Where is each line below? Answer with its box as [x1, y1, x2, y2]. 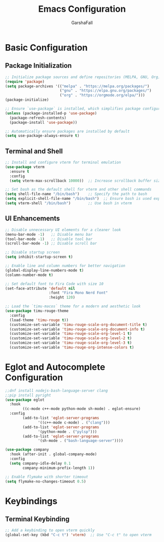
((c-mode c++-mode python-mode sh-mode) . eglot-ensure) [22, 406, 141, 411]
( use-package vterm [5, 164, 45, 169]
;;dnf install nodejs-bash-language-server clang [5, 388, 108, 393]
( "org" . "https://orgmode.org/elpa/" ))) [59, 93, 145, 98]
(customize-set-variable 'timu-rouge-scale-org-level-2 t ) [9, 336, 132, 341]
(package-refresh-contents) [9, 115, 67, 120]
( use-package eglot [5, 397, 45, 402]
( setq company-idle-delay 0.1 [9, 461, 71, 466]
